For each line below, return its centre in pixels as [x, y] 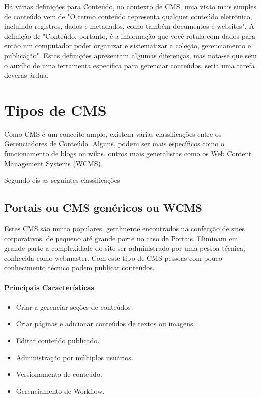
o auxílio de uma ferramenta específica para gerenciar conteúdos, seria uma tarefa [129, 65]
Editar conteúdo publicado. [58, 340]
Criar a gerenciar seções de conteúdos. [74, 306]
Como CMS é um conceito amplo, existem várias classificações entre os [113, 133]
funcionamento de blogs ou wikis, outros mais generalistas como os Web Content [128, 154]
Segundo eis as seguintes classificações [62, 180]
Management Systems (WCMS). [53, 163]
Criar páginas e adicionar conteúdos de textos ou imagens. [105, 323]
